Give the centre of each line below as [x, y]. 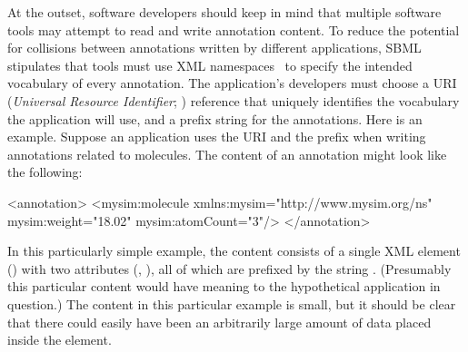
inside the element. [60, 340]
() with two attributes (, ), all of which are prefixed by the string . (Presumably [229, 268]
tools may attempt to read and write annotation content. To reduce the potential [234, 29]
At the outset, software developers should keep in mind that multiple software [224, 12]
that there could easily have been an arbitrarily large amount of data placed [219, 322]
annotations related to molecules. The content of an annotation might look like [227, 154]
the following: [45, 172]
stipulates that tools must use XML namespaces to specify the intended [210, 65]
